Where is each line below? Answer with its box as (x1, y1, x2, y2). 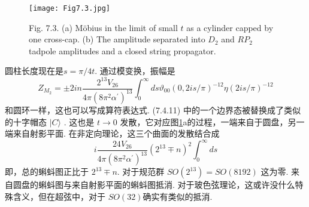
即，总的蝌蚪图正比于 (5, 165, 89, 178)
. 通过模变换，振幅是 (95, 64, 175, 77)
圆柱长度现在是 (5, 64, 63, 77)
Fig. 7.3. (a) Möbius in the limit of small (29, 21, 178, 33)
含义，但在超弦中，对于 (13, 190, 105, 202)
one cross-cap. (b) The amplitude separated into (29, 33, 205, 45)
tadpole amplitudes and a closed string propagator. (29, 44, 216, 57)
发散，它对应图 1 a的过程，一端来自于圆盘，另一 (120, 115, 305, 128)
